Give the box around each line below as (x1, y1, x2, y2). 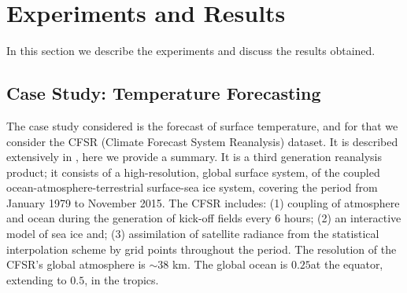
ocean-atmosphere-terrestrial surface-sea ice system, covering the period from (6, 179, 378, 196)
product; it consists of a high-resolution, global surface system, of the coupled (6, 163, 380, 180)
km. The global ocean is (172, 256, 288, 273)
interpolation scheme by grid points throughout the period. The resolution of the (6, 240, 397, 257)
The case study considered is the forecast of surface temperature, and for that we (6, 117, 398, 134)
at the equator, (310, 256, 383, 273)
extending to (6, 271, 67, 288)
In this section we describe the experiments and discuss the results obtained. (6, 42, 376, 59)
